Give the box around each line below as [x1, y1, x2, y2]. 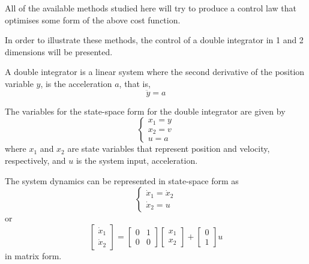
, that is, [119, 77, 151, 89]
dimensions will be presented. [5, 45, 113, 58]
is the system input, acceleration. [76, 154, 198, 166]
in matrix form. [5, 249, 62, 262]
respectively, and [5, 154, 66, 166]
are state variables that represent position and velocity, [67, 142, 270, 155]
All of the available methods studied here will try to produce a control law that [5, 2, 297, 14]
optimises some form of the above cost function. [5, 13, 181, 26]
